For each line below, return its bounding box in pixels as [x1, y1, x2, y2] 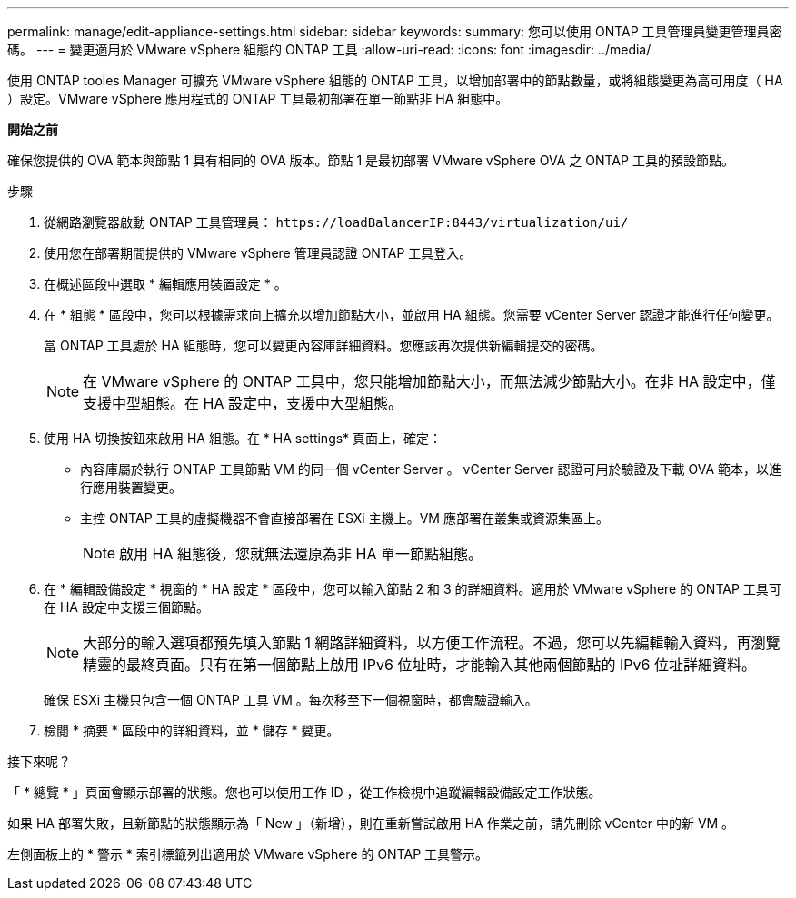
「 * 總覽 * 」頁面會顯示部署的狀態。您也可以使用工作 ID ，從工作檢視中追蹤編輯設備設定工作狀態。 [7, 785, 602, 800]
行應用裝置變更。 [80, 479, 182, 495]
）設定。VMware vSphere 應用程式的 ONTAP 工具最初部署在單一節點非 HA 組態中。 [7, 91, 509, 106]
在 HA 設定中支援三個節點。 [44, 599, 209, 615]
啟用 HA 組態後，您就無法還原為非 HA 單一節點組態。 [119, 545, 483, 563]
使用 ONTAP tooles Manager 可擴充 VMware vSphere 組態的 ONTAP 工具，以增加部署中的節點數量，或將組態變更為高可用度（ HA [7, 73, 783, 88]
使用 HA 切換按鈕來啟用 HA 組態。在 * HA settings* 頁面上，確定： [44, 430, 443, 446]
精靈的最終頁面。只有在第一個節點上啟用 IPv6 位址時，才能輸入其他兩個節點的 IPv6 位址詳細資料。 [83, 656, 756, 674]
